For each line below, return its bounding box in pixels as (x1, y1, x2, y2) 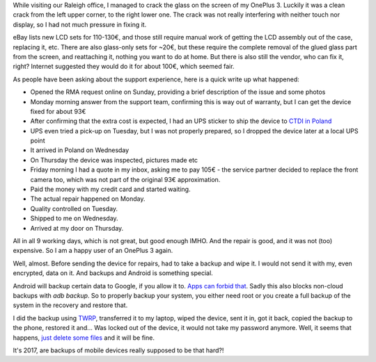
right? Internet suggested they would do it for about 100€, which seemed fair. (13, 63, 235, 71)
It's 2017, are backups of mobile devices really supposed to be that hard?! (13, 346, 224, 354)
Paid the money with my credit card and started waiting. (30, 185, 191, 194)
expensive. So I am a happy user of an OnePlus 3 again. (13, 247, 173, 255)
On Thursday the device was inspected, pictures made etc (30, 156, 198, 164)
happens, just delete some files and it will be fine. (13, 334, 155, 342)
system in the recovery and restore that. (13, 301, 128, 309)
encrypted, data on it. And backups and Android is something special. (13, 269, 214, 277)
